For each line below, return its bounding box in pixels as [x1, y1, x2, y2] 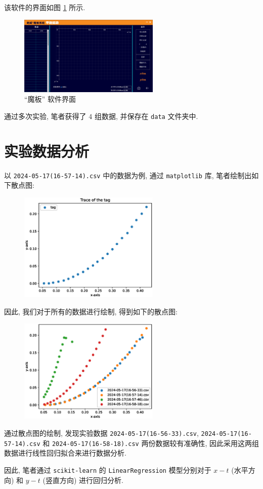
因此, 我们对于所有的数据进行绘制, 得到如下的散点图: [4, 306, 178, 316]
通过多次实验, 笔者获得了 [4, 110, 86, 121]
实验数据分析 [4, 140, 90, 161]
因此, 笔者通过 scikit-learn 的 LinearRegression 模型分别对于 [4, 464, 211, 475]
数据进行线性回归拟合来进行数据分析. [4, 447, 126, 458]
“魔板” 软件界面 [24, 94, 76, 104]
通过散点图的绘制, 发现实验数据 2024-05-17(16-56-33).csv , [4, 427, 199, 438]
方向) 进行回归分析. [59, 474, 123, 485]
